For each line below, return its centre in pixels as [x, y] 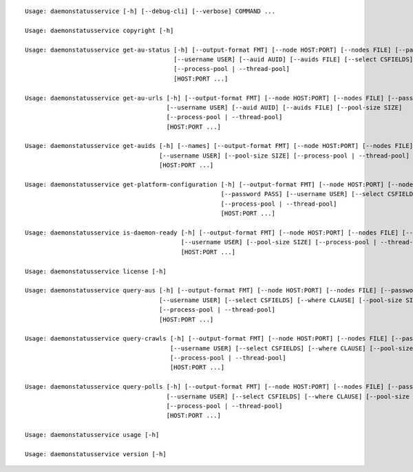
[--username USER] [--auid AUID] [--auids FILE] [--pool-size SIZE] [284, 107]
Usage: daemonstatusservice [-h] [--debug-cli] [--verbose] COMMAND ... [150, 11]
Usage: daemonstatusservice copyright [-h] [99, 30]
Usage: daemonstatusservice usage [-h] [92, 435]
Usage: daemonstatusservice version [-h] [96, 454]
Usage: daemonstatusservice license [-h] [96, 271]
